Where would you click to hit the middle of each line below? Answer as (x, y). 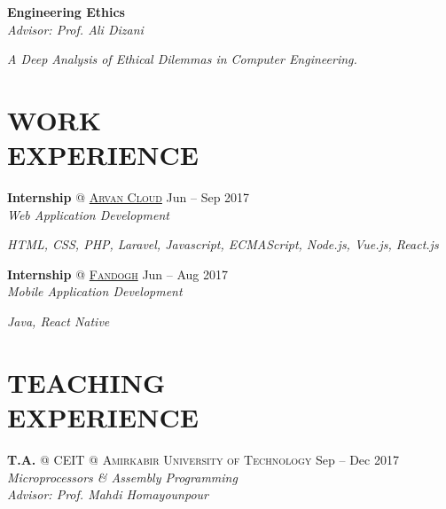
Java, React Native (59, 321)
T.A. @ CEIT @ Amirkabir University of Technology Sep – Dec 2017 (203, 459)
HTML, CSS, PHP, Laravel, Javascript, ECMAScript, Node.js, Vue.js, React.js (223, 244)
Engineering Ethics (66, 12)
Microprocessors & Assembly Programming (122, 477)
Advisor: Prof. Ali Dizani (75, 29)
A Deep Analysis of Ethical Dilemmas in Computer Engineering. (182, 59)
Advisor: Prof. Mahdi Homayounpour (108, 494)
